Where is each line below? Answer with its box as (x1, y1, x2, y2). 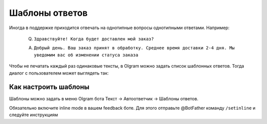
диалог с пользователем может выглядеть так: (9, 70, 109, 76)
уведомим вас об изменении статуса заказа (34, 52, 138, 58)
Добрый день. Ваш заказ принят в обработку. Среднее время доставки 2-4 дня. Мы (34, 45, 235, 51)
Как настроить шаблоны (9, 83, 89, 91)
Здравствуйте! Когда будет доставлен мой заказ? (34, 36, 154, 41)
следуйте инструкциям (9, 112, 58, 118)
